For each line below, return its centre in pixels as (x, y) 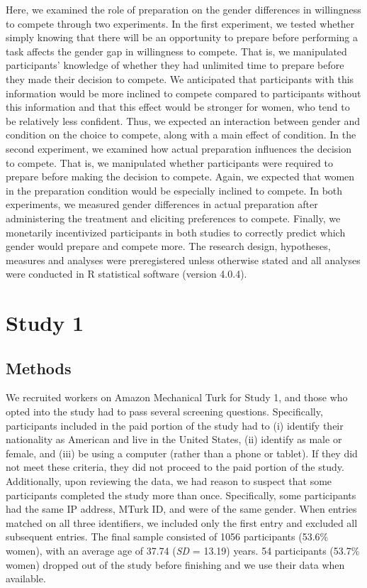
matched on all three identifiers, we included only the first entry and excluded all (182, 522)
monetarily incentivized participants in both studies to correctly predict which (176, 232)
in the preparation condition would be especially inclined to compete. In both (174, 190)
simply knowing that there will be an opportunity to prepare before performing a (182, 37)
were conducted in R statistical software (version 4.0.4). (126, 274)
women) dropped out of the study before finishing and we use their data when (175, 564)
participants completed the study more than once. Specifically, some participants (181, 495)
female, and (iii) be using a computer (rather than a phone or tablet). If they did (182, 453)
